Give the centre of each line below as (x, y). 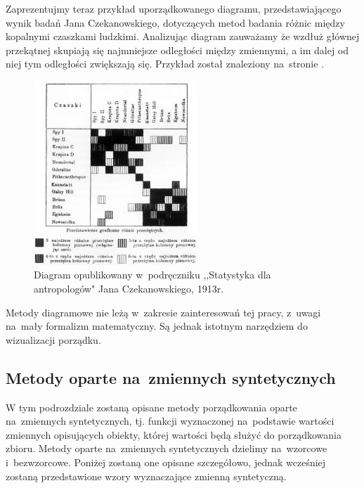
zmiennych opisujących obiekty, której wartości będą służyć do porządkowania (174, 434)
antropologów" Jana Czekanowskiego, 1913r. (129, 289)
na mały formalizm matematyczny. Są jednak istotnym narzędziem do (157, 326)
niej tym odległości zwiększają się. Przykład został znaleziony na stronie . (165, 64)
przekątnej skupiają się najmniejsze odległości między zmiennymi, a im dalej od (177, 50)
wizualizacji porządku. (53, 339)
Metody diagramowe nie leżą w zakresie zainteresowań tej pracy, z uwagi (163, 312)
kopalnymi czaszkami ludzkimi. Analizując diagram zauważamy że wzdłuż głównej (183, 36)
